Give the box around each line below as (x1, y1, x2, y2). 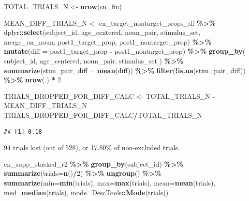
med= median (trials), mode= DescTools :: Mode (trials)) (4, 187, 169, 197)
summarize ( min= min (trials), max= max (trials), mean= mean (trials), (4, 177, 216, 187)
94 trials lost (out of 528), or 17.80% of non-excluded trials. (4, 142, 180, 153)
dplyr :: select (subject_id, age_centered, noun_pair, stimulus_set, (4, 27, 201, 37)
